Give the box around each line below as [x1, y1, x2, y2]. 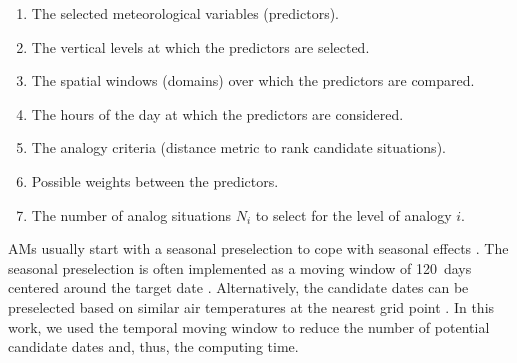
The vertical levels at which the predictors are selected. [31, 36, 370, 57]
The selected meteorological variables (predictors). [31, 3, 339, 23]
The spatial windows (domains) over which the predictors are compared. [31, 70, 475, 91]
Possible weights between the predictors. [31, 170, 279, 191]
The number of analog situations [31, 204, 232, 225]
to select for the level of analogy [255, 204, 452, 225]
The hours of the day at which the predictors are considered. [31, 103, 404, 124]
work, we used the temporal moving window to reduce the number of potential [8, 316, 490, 337]
